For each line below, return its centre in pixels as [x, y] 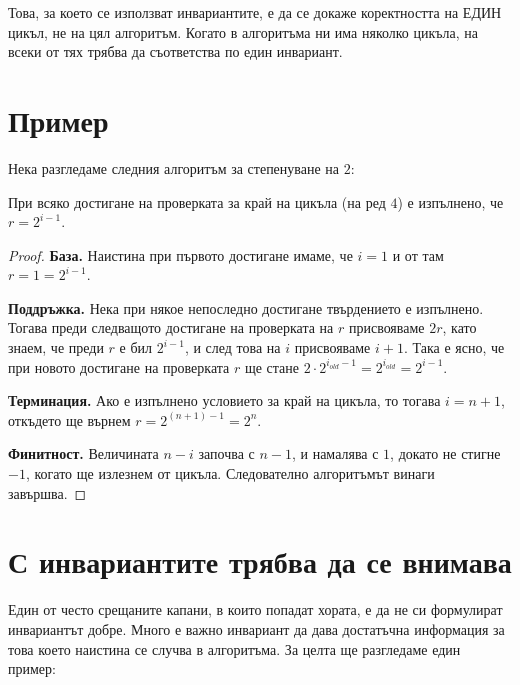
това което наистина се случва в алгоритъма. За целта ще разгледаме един [234, 648]
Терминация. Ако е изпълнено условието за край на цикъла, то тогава [224, 400]
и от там [418, 254]
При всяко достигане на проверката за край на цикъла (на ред [197, 201]
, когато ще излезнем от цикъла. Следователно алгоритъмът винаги [230, 473]
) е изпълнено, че [450, 201]
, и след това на [232, 347]
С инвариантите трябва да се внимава [260, 561]
